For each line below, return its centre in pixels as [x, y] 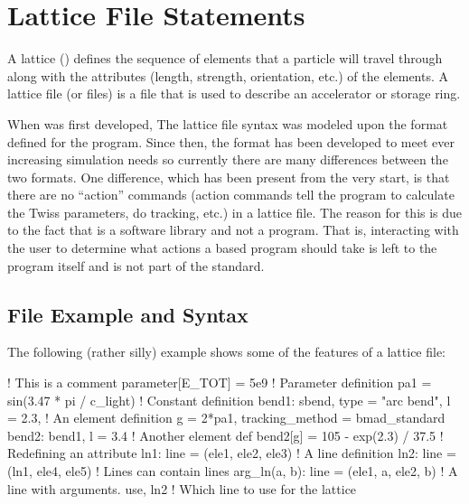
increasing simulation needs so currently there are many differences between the [228, 159]
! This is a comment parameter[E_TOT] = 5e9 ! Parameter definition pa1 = [220, 383]
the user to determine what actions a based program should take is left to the [222, 248]
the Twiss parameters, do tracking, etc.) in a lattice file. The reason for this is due [235, 212]
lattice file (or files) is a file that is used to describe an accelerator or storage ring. [234, 93]
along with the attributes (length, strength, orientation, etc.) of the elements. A [228, 75]
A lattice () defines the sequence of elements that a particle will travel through [225, 58]
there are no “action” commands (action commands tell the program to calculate [231, 195]
